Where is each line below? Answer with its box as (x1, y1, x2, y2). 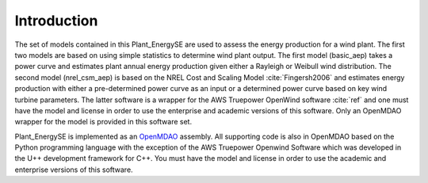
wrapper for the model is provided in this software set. (14, 117, 193, 127)
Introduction (14, 12, 98, 29)
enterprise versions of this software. (14, 165, 134, 174)
